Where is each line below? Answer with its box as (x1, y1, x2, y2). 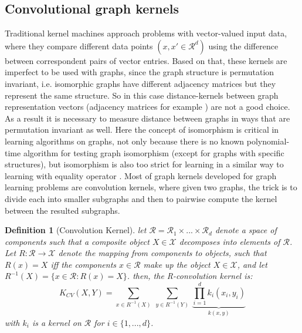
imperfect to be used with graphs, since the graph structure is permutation (5, 66, 274, 78)
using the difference (208, 39, 279, 52)
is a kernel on (32, 316, 82, 328)
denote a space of (215, 224, 277, 236)
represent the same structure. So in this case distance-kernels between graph (5, 89, 279, 101)
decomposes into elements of (179, 235, 280, 247)
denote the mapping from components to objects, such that (58, 247, 267, 259)
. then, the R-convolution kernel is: (127, 270, 253, 282)
